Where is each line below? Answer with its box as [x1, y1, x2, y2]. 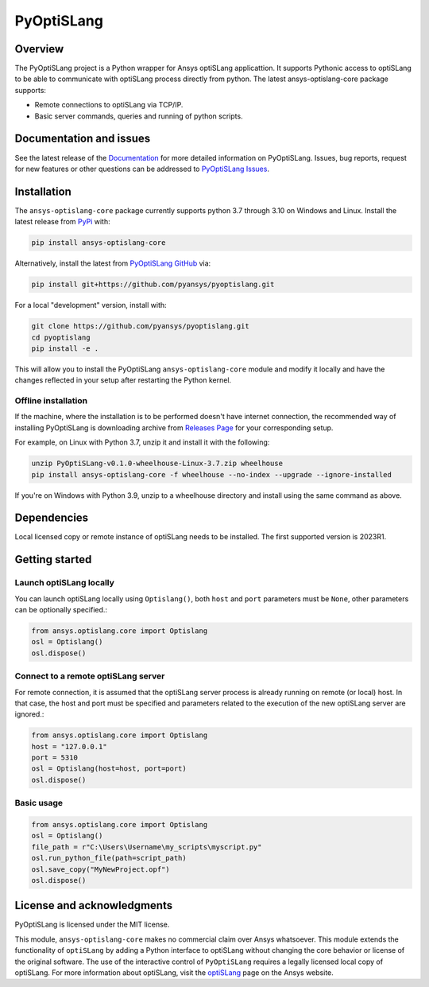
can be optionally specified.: [14, 605, 107, 615]
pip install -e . [31, 344, 99, 353]
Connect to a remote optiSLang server [14, 670, 165, 682]
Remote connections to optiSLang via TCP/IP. [34, 100, 184, 110]
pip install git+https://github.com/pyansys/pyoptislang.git [31, 280, 275, 289]
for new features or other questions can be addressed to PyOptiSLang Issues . [14, 164, 270, 173]
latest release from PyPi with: [14, 217, 110, 227]
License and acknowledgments [14, 899, 173, 912]
